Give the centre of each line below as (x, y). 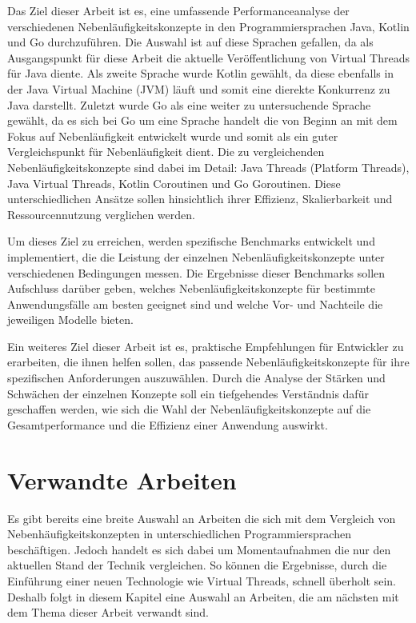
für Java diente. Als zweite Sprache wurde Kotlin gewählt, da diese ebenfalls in (201, 73)
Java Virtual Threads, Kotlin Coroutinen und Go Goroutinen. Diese (174, 183)
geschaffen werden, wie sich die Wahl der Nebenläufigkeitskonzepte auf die (189, 409)
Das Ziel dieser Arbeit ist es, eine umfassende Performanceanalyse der (178, 10)
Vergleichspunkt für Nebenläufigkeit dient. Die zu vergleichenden (166, 152)
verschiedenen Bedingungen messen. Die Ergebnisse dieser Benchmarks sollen (196, 272)
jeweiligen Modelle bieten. (70, 319)
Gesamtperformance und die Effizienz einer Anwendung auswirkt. (168, 424)
